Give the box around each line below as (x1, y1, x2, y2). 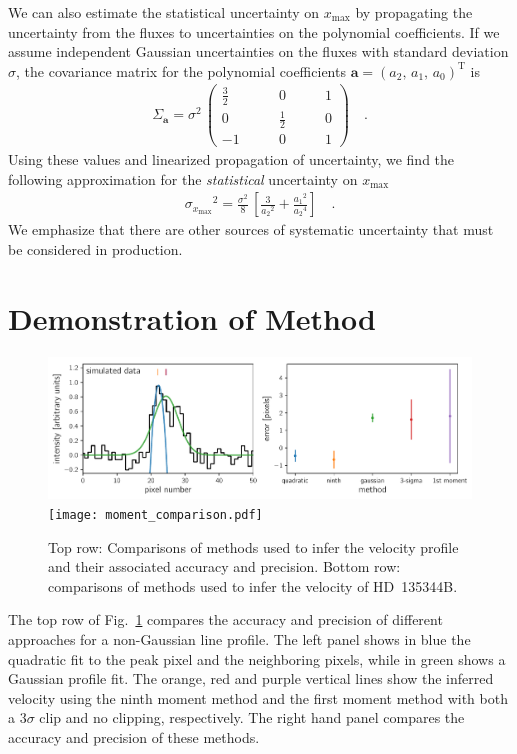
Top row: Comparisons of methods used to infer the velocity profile (48, 536, 459, 557)
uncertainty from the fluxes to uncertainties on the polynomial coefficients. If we (8, 21, 500, 42)
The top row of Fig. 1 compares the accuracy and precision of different (8, 609, 443, 630)
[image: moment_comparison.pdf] (48, 507, 263, 522)
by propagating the (355, 2, 473, 22)
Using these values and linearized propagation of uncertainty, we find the (8, 149, 455, 170)
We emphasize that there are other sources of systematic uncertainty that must (8, 219, 494, 240)
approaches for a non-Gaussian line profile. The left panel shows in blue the (8, 628, 471, 649)
